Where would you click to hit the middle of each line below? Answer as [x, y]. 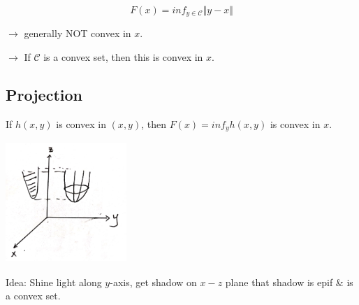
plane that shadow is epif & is [289, 282]
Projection [44, 95]
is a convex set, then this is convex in [123, 57]
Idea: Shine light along [54, 282]
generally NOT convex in [78, 33]
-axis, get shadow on [153, 282]
